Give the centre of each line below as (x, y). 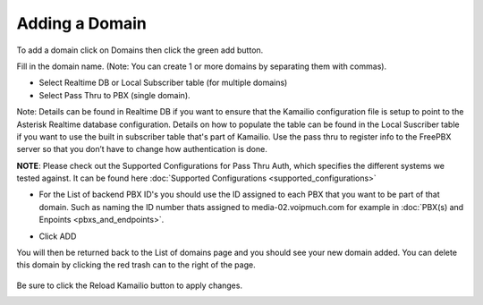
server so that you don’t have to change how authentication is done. (142, 149)
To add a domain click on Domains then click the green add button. (140, 50)
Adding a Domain (82, 23)
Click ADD (58, 236)
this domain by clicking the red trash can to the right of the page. (136, 265)
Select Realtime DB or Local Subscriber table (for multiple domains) (163, 83)
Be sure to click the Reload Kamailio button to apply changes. (130, 285)
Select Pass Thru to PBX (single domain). (115, 95)
